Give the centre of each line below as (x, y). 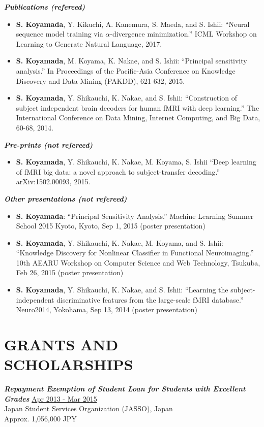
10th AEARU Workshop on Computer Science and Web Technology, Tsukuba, (138, 262)
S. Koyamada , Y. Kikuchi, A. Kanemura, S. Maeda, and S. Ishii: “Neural (133, 24)
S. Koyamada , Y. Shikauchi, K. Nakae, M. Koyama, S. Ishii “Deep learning (136, 162)
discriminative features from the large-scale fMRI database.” (150, 299)
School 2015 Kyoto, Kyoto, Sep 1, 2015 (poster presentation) (111, 226)
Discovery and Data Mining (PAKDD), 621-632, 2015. (100, 80)
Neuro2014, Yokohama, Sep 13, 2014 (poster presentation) (107, 309)
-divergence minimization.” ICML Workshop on (183, 34)
